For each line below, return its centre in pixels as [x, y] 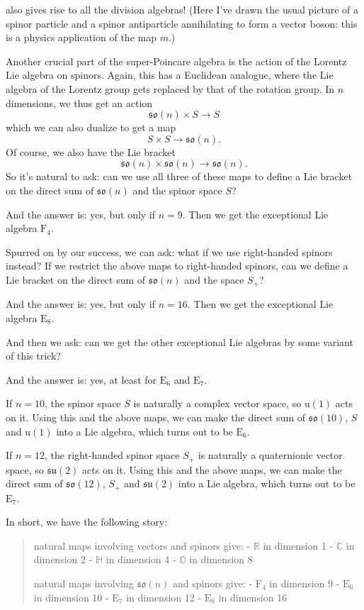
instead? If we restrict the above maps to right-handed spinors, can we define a [177, 266]
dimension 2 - [63, 559]
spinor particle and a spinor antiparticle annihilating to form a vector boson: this [182, 23]
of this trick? [33, 356]
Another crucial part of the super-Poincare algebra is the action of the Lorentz [176, 61]
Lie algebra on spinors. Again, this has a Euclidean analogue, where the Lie [170, 75]
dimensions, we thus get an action [79, 102]
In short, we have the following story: [87, 522]
